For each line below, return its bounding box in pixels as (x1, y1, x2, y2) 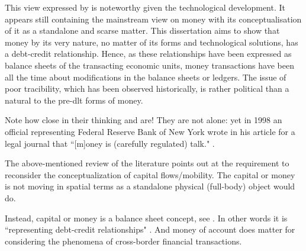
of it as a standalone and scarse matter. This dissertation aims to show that (5, 24, 280, 37)
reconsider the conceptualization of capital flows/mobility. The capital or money (5, 168, 295, 181)
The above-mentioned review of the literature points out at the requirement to (5, 157, 289, 169)
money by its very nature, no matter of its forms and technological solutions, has (5, 36, 298, 48)
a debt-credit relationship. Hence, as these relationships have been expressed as (5, 47, 292, 60)
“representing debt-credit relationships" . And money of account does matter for (5, 223, 295, 236)
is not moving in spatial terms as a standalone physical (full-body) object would (5, 180, 295, 192)
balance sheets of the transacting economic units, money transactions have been (5, 59, 294, 71)
